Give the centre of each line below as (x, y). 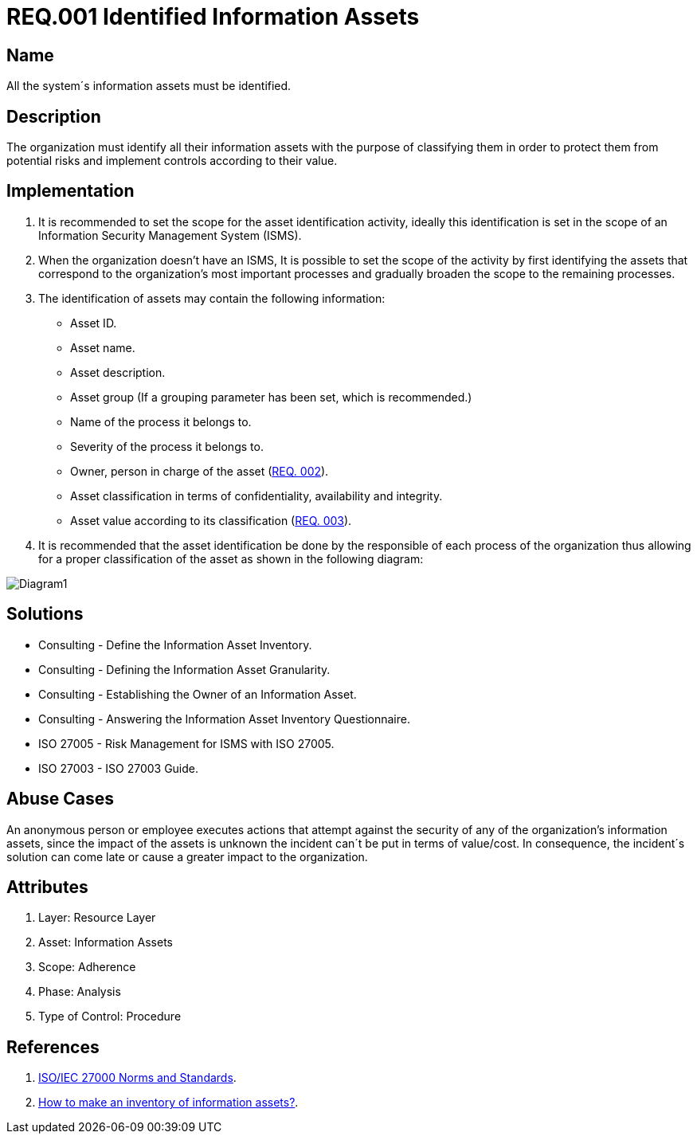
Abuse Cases (60, 799)
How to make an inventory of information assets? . (168, 1103)
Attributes (47, 887)
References (53, 1047)
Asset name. (103, 347)
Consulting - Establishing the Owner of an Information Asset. (198, 694)
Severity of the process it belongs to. (167, 446)
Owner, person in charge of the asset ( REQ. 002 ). (200, 471)
